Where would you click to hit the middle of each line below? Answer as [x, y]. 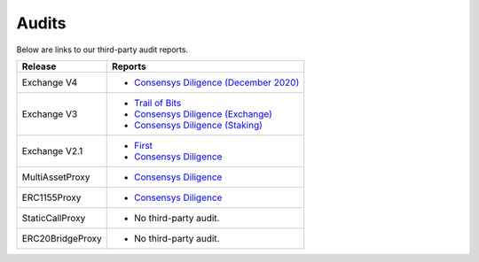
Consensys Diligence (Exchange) [203, 113]
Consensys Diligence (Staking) [199, 125]
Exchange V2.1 [52, 150]
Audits [41, 23]
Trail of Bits [158, 103]
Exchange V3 [50, 113]
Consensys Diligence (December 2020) [217, 82]
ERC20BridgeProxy [62, 238]
